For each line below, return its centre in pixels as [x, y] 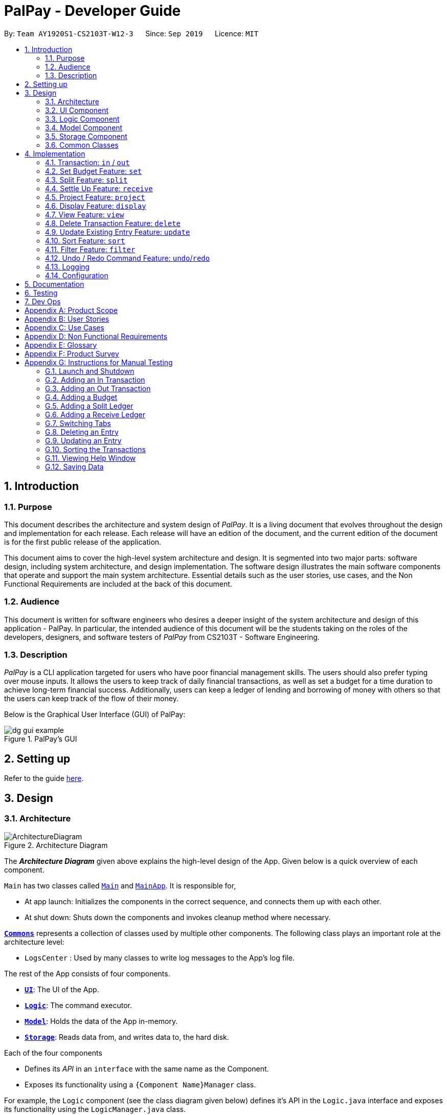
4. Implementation [55, 153]
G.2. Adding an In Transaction [95, 380]
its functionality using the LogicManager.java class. [95, 1109]
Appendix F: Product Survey [72, 353]
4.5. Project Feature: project [95, 197]
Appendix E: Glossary [61, 345]
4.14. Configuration [77, 275]
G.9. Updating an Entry [83, 440]
